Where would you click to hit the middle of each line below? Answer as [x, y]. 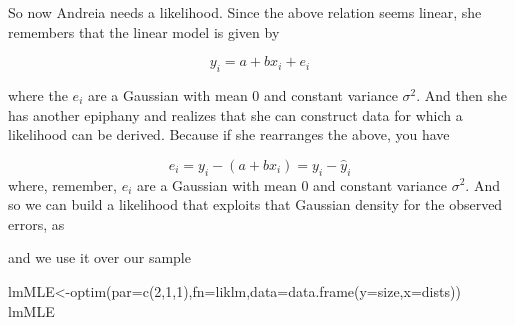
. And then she [461, 94]
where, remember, [62, 184]
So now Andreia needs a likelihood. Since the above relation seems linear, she [245, 12]
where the [38, 94]
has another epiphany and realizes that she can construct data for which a [235, 114]
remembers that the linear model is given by [144, 31]
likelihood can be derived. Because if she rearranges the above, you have [229, 134]
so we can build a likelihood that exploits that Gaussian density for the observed [255, 204]
